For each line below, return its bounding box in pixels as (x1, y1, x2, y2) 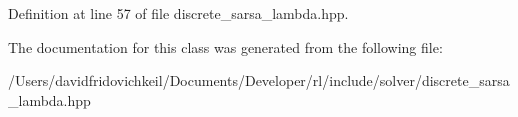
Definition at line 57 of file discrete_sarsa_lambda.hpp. (8, 3, 349, 23)
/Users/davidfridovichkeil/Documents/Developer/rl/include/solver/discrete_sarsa (8, 70, 510, 91)
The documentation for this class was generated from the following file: (8, 36, 443, 57)
